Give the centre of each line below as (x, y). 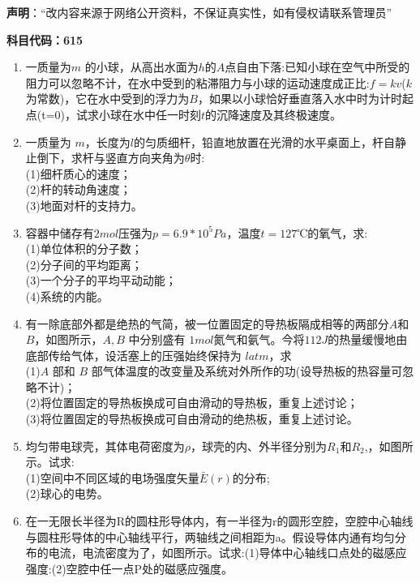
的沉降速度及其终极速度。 (274, 114)
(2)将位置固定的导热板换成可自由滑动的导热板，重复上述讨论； (192, 403)
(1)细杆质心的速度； (78, 173)
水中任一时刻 (167, 114)
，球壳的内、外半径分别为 (259, 446)
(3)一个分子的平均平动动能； (101, 280)
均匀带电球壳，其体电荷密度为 (105, 446)
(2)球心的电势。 (67, 493)
